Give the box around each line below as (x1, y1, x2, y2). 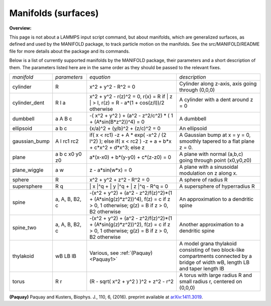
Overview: (9, 25, 32, 31)
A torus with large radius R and (179, 271, 252, 278)
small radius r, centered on (179, 278, 242, 285)
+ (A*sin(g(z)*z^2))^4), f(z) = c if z (89, 195, 171, 202)
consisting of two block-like (179, 246, 245, 253)
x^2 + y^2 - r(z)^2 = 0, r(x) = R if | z (89, 93, 173, 100)
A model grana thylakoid (179, 240, 237, 247)
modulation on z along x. (179, 169, 238, 176)
